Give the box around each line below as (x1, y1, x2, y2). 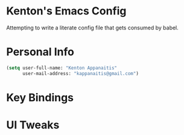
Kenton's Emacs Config (6, 4, 127, 18)
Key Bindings (6, 91, 74, 104)
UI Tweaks (6, 118, 60, 131)
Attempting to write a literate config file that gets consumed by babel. (6, 24, 179, 31)
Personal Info (6, 45, 74, 59)
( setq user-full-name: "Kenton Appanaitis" (6, 65, 118, 71)
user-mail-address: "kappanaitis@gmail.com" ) (22, 70, 139, 76)
